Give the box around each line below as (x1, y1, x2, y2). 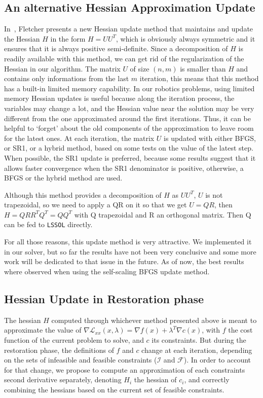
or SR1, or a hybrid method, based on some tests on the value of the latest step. (4, 142, 253, 153)
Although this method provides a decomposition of (4, 189, 162, 200)
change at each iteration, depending (141, 344, 252, 355)
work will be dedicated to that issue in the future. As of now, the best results (4, 256, 244, 267)
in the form (50, 33, 86, 44)
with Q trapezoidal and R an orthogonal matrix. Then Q (74, 209, 251, 220)
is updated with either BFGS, (164, 132, 256, 143)
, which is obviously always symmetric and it (116, 33, 255, 44)
